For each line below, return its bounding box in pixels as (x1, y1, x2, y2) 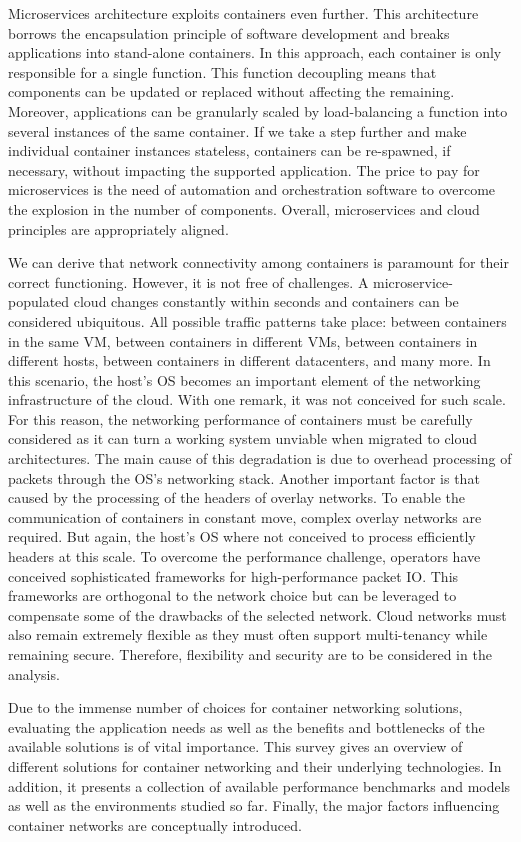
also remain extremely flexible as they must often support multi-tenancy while (8, 624, 488, 645)
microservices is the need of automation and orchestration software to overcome (8, 179, 496, 200)
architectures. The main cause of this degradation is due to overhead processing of (8, 448, 512, 469)
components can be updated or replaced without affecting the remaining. (8, 81, 455, 102)
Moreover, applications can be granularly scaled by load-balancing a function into (8, 100, 508, 121)
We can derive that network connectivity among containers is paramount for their (8, 252, 509, 273)
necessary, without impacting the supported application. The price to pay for (8, 159, 480, 180)
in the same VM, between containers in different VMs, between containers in (8, 330, 478, 351)
